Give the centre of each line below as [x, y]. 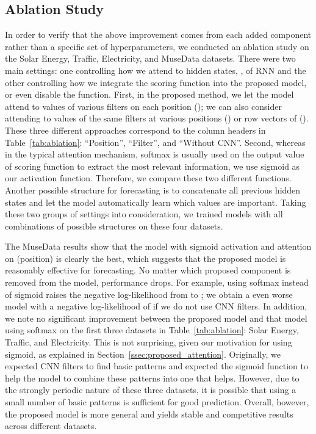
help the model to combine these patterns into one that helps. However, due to [152, 378]
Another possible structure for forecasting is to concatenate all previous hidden [153, 190]
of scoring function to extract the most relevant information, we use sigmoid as [153, 166]
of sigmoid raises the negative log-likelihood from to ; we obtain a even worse [149, 294]
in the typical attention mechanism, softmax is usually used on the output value [155, 154]
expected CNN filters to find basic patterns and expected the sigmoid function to [156, 366]
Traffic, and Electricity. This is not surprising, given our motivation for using [149, 342]
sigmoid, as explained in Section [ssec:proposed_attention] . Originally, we [143, 354]
